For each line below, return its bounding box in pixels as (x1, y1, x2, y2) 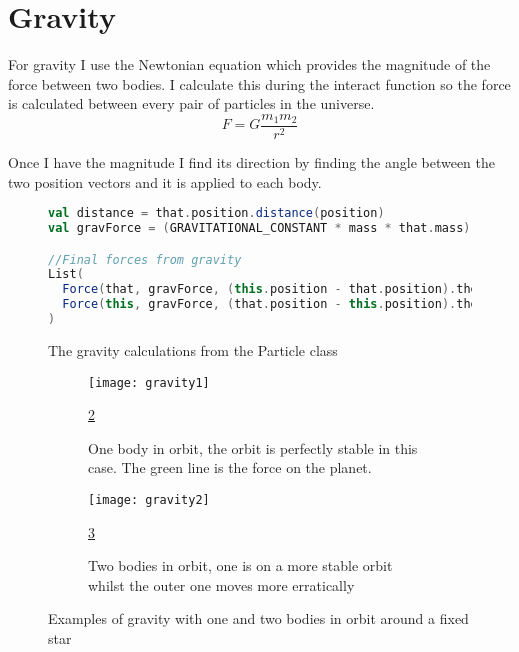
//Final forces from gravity (48, 252, 242, 267)
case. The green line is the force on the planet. (88, 457, 372, 478)
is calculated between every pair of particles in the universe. (8, 93, 375, 114)
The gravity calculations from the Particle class (48, 339, 338, 360)
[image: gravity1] (88, 375, 210, 390)
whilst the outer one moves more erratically (88, 574, 355, 595)
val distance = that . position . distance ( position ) (48, 206, 385, 221)
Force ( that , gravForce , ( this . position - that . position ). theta (62, 282, 493, 297)
